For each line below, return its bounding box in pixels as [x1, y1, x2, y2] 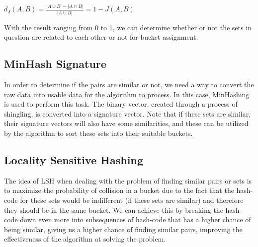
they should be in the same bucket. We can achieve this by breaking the [4, 204, 223, 215]
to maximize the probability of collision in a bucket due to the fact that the [4, 185, 234, 195]
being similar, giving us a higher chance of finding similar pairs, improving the [4, 224, 243, 234]
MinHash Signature [4, 56, 106, 71]
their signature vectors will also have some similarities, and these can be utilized [4, 118, 249, 128]
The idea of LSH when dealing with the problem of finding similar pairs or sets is [4, 175, 252, 185]
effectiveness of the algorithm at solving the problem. [4, 234, 166, 244]
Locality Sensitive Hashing [4, 152, 143, 167]
